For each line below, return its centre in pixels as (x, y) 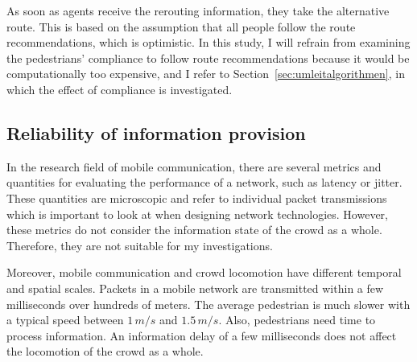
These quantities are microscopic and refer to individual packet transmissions (197, 197)
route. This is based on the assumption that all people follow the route (181, 26)
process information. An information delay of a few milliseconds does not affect (202, 335)
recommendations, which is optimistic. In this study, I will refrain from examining (208, 42)
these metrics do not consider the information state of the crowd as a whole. (194, 230)
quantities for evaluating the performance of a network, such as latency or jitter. (204, 182)
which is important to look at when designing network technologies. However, (197, 214)
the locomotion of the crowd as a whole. (105, 351)
